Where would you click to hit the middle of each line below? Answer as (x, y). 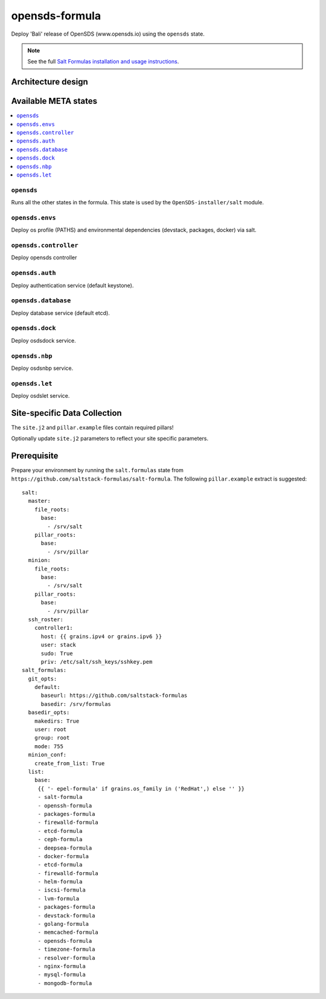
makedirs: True (57, 721)
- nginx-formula (62, 966)
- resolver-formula (66, 958)
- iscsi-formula (62, 890)
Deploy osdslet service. (40, 396)
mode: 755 (49, 746)
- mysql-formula (62, 975)
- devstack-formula (66, 915)
